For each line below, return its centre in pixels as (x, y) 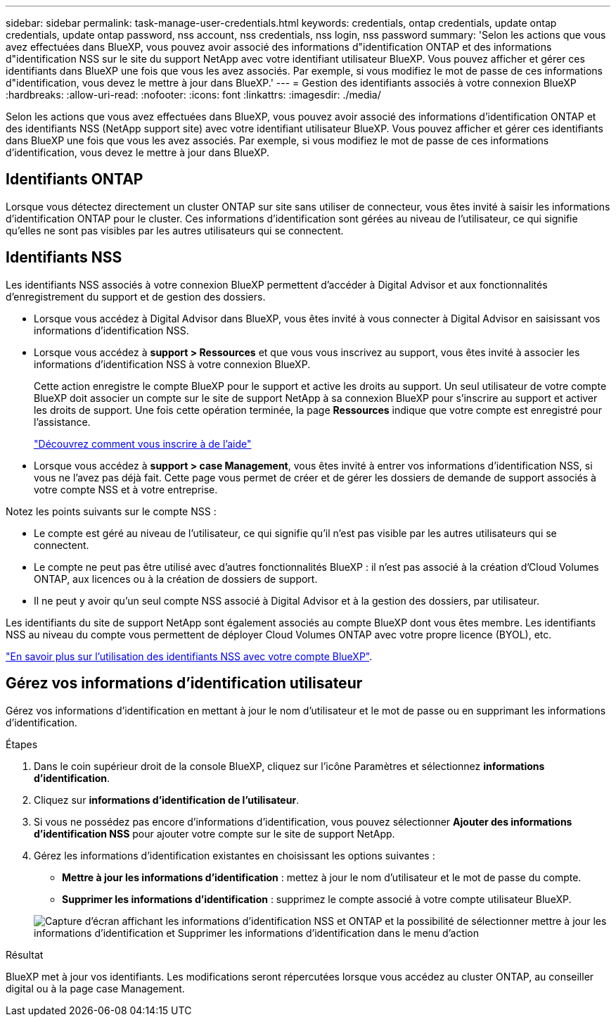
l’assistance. (62, 422)
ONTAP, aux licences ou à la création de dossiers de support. (176, 579)
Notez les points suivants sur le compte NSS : (111, 511)
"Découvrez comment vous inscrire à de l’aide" (143, 443)
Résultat (25, 954)
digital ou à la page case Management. (95, 988)
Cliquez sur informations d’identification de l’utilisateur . (167, 800)
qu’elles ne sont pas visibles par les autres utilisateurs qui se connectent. (175, 230)
